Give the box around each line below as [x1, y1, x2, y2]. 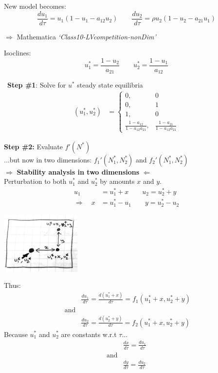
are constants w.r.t [61, 329, 117, 339]
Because [4, 329, 28, 339]
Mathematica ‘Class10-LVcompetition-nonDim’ [17, 31, 156, 41]
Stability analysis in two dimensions [17, 166, 140, 177]
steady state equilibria [77, 80, 143, 90]
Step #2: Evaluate [4, 141, 63, 151]
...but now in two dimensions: [4, 154, 92, 164]
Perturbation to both [4, 176, 67, 186]
